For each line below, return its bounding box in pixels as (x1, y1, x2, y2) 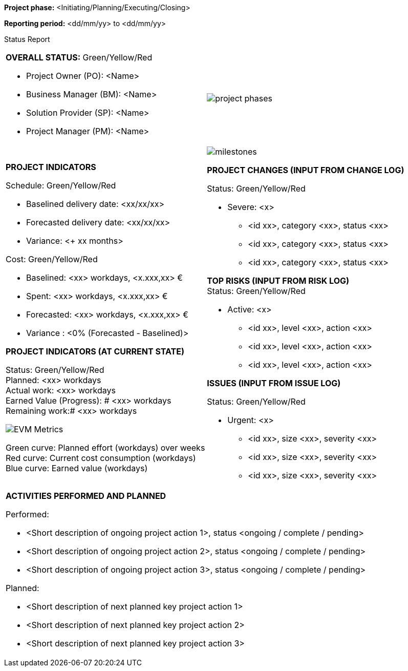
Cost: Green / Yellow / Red (6, 254, 98, 264)
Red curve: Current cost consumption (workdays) (6, 453, 196, 463)
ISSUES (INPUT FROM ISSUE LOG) (207, 378, 341, 388)
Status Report (4, 35, 50, 44)
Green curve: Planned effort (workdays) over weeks (6, 443, 205, 453)
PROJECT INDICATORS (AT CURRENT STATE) (6, 346, 185, 357)
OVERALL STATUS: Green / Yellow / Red (6, 52, 153, 62)
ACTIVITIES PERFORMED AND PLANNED (6, 491, 166, 501)
